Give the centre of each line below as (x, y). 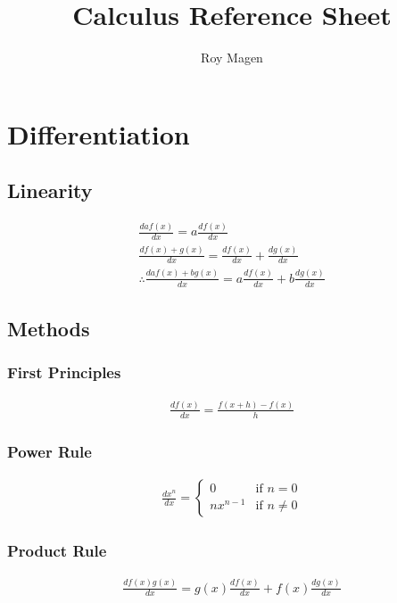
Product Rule (57, 550)
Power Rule (50, 451)
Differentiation (99, 133)
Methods (49, 329)
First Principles (64, 372)
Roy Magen (232, 58)
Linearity (50, 190)
